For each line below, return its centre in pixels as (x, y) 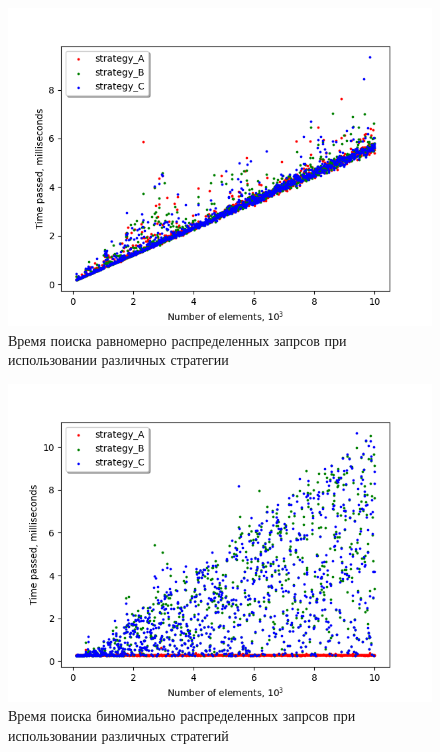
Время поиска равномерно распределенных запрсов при (177, 339)
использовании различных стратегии (118, 359)
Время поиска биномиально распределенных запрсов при (182, 715)
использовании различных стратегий (118, 734)
